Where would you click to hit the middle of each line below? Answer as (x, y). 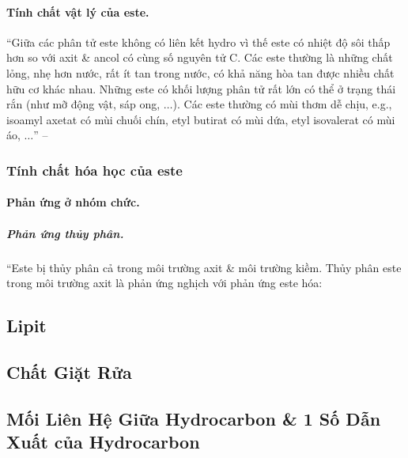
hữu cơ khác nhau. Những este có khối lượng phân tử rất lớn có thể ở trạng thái (201, 88)
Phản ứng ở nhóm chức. (73, 202)
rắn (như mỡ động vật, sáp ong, (83, 104)
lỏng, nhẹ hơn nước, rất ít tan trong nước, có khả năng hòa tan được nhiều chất (200, 72)
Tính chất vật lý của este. (78, 11)
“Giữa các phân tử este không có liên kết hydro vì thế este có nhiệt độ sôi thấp (198, 42)
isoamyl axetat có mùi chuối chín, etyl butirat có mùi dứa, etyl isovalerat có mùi (201, 119)
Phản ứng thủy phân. (65, 233)
